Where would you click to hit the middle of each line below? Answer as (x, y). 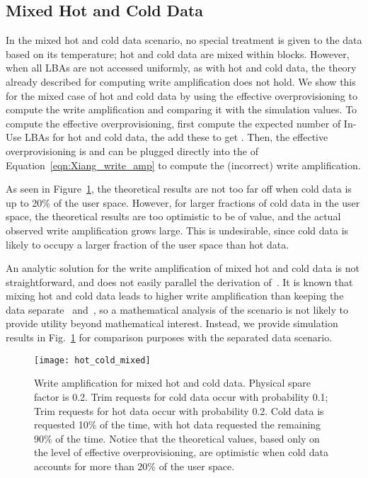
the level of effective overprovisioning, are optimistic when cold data (181, 452)
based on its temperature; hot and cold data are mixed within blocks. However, (178, 53)
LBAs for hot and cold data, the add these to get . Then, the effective (176, 137)
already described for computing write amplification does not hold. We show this (181, 81)
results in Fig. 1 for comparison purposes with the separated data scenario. (169, 337)
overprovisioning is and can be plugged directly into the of (132, 150)
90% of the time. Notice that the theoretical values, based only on (177, 438)
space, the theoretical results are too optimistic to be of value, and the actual (173, 216)
